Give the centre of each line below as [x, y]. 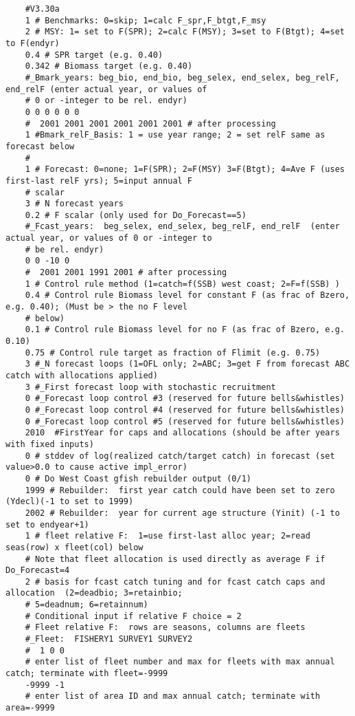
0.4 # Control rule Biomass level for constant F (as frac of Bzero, [187, 295]
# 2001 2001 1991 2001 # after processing [126, 273]
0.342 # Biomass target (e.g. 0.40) [109, 66]
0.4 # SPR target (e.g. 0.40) [94, 55]
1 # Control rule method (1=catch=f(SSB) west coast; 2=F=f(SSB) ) [182, 284]
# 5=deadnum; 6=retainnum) [87, 605]
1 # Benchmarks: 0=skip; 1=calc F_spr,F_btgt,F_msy [146, 20]
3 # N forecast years [74, 204]
